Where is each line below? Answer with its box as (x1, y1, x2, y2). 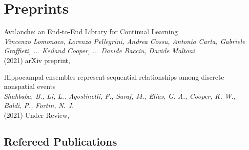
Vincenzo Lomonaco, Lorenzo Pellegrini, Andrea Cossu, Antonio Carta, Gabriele (4, 36, 245, 46)
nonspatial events (4, 81, 56, 91)
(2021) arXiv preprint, (4, 55, 70, 65)
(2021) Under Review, (4, 109, 70, 120)
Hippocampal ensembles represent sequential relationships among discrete (4, 71, 224, 82)
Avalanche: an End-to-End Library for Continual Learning (4, 26, 178, 37)
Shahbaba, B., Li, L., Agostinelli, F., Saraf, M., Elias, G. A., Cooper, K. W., (4, 90, 236, 101)
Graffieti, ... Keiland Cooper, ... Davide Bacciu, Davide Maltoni (4, 45, 195, 56)
